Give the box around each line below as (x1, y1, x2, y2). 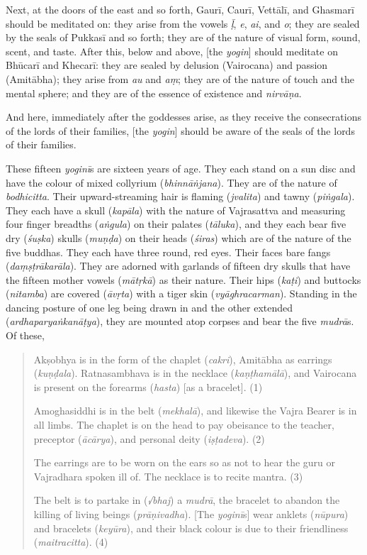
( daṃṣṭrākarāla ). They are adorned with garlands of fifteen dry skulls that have (6, 258, 351, 273)
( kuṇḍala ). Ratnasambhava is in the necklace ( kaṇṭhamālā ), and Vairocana (33, 366, 357, 380)
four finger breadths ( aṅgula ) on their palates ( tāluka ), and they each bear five (6, 216, 346, 231)
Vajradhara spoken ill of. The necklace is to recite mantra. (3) (33, 468, 303, 483)
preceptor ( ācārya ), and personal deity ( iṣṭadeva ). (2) (33, 431, 265, 446)
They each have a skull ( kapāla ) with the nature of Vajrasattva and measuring (6, 202, 346, 217)
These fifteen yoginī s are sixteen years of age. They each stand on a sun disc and (6, 160, 356, 175)
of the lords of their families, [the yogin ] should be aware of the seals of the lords (6, 123, 355, 138)
